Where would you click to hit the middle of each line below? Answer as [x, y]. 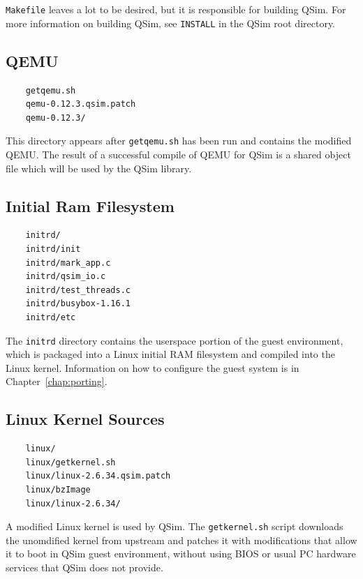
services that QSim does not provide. [84, 567]
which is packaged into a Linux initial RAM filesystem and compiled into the [170, 354]
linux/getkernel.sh [71, 462]
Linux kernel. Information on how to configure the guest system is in [153, 367]
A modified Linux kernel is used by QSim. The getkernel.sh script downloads [175, 526]
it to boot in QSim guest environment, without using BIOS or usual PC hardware [181, 554]
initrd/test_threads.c [78, 290]
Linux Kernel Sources [85, 419]
